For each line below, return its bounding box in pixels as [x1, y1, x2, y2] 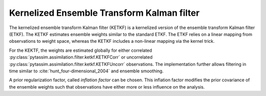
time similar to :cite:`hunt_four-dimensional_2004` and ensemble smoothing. [9, 68, 164, 74]
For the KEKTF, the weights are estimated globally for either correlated [9, 47, 152, 53]
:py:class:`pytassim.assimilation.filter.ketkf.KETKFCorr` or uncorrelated [9, 54, 153, 60]
